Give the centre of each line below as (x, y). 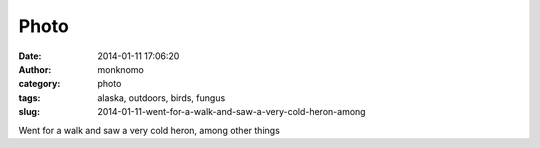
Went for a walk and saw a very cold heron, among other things (149, 130)
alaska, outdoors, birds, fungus (161, 97)
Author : (35, 69)
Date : (30, 56)
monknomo (120, 69)
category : (39, 84)
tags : (29, 97)
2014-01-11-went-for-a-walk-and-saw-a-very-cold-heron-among (231, 112)
